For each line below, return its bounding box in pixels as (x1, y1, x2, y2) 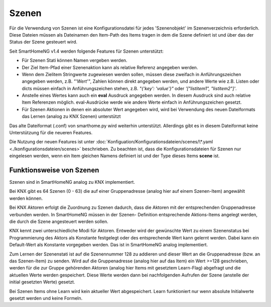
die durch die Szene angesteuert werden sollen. (9, 218, 108, 225)
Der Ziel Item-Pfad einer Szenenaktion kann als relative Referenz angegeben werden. (22, 64, 198, 70)
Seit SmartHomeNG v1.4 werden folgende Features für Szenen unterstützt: (9, 48, 164, 54)
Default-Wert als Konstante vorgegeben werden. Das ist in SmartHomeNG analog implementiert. (9, 242, 208, 248)
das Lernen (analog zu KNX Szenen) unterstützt (22, 113, 121, 120)
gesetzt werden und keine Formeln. (9, 295, 83, 301)
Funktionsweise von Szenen (9, 166, 99, 174)
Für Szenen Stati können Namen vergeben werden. (22, 58, 127, 64)
